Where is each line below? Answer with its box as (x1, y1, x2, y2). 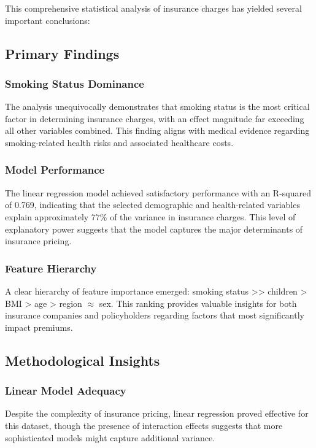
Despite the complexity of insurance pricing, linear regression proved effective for (5, 407, 309, 420)
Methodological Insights (5, 350, 160, 369)
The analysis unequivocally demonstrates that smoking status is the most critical (5, 100, 310, 113)
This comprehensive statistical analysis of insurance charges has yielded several (5, 2, 302, 14)
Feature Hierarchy (5, 260, 97, 276)
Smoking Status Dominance (5, 75, 144, 91)
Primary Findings (5, 44, 120, 63)
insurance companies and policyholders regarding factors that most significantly (5, 309, 304, 322)
